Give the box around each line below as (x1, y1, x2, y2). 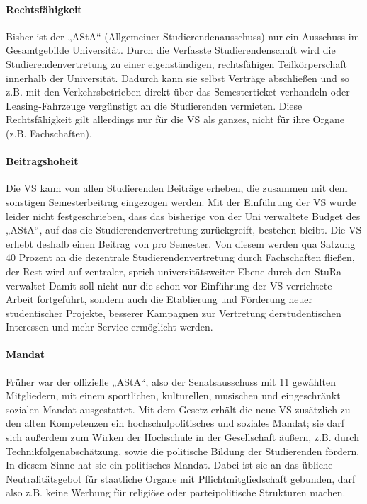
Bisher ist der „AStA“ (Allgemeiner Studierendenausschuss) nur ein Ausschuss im (6, 28, 360, 43)
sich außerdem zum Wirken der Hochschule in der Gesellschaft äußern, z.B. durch (6, 430, 359, 445)
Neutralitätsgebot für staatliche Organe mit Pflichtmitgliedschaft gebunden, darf (6, 471, 356, 486)
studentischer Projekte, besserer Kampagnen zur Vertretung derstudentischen (6, 305, 341, 320)
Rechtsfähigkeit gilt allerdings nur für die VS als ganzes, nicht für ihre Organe (6, 112, 344, 127)
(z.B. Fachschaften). (6, 125, 92, 140)
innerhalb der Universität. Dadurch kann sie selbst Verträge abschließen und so (6, 70, 350, 85)
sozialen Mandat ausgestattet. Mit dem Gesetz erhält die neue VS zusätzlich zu (6, 401, 351, 416)
